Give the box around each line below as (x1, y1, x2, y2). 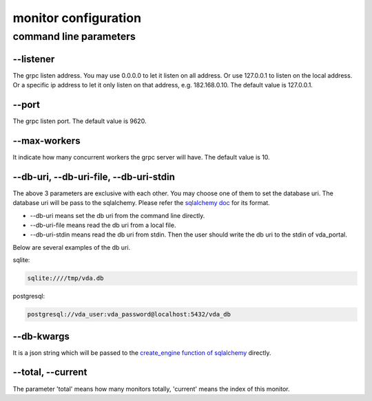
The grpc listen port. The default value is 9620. (12, 117, 147, 125)
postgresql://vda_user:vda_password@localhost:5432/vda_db (27, 310, 231, 318)
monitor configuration (12, 10, 141, 25)
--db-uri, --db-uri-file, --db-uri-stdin (12, 171, 176, 182)
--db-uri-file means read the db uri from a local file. (30, 221, 176, 229)
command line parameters (12, 30, 136, 43)
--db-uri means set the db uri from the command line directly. (30, 211, 205, 219)
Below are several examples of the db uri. (12, 243, 131, 251)
